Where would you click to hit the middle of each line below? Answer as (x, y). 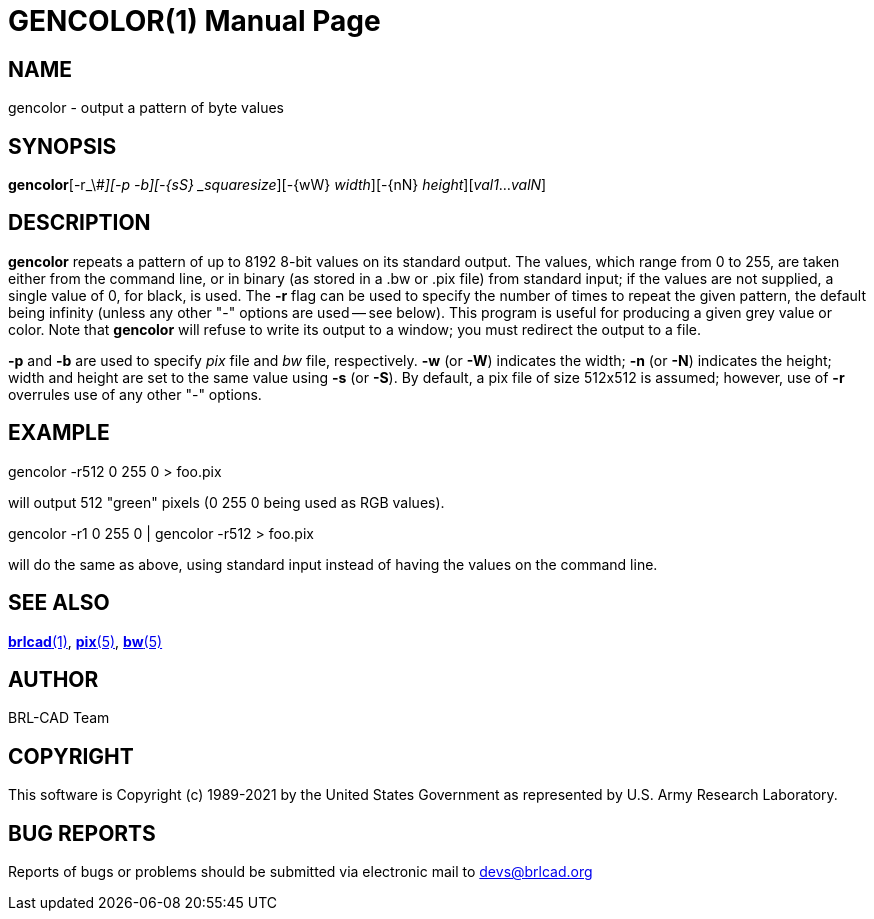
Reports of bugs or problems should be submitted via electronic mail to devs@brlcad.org (300, 872)
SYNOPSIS (62, 146)
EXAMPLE (59, 433)
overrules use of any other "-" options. (135, 394)
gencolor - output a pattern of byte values (146, 108)
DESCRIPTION (79, 223)
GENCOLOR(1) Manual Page (194, 21)
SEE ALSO (59, 603)
